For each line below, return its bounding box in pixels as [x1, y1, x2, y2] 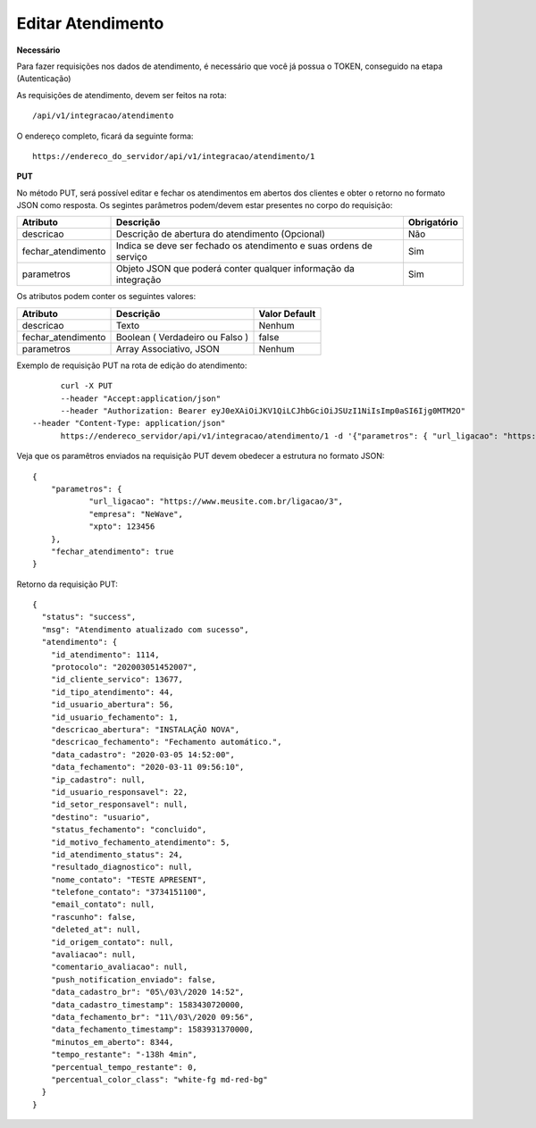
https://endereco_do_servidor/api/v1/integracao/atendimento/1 [32, 151, 315, 161]
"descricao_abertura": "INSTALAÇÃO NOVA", [50, 724, 240, 734]
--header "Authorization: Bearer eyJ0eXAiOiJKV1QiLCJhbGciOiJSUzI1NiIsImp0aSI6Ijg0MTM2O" [60, 406, 466, 416]
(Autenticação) [16, 73, 71, 84]
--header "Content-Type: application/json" [32, 418, 226, 429]
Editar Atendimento [16, 13, 164, 33]
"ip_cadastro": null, [50, 774, 147, 785]
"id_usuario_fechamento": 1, [50, 712, 179, 723]
